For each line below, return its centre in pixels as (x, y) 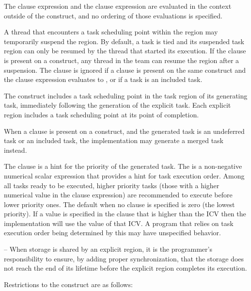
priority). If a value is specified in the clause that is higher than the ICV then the (125, 214)
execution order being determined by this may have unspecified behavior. (112, 233)
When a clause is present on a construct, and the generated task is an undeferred (124, 131)
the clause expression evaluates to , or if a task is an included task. (103, 79)
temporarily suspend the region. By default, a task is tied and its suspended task (124, 41)
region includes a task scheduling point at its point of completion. (102, 114)
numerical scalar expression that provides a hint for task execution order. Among (124, 175)
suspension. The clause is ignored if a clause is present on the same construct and (125, 70)
